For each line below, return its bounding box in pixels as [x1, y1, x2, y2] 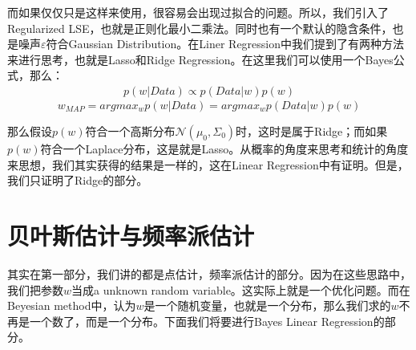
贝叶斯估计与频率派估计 [7, 218, 255, 251]
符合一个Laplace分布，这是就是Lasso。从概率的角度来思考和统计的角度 [40, 140, 409, 157]
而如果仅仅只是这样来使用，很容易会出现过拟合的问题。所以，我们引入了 [7, 4, 389, 20]
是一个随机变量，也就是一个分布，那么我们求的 [143, 297, 391, 314]
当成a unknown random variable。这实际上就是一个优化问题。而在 [71, 281, 410, 298]
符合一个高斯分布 [85, 123, 176, 139]
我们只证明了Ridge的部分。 [7, 172, 148, 189]
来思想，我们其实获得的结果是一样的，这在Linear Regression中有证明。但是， [7, 156, 409, 173]
